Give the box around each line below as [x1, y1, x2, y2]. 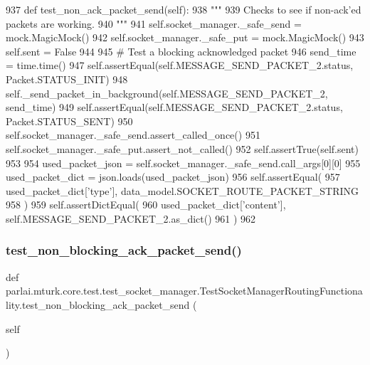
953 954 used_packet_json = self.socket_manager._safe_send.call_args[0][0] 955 [6, 155, 361, 170]
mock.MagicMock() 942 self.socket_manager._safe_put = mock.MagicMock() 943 [6, 30, 364, 45]
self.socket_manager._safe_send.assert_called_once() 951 [6, 127, 260, 142]
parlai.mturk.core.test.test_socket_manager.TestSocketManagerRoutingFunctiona [6, 283, 363, 298]
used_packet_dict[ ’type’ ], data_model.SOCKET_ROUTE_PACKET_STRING [6, 183, 359, 198]
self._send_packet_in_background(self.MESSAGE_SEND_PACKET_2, [6, 85, 328, 100]
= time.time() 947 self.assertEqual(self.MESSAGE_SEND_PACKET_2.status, [6, 58, 354, 73]
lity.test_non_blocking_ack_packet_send [6, 297, 190, 312]
